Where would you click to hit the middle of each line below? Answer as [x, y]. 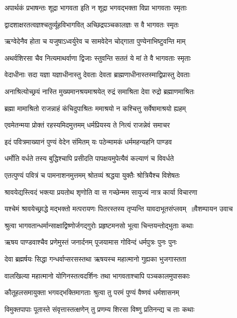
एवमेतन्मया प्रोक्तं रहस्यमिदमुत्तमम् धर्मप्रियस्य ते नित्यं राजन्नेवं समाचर [87, 125]
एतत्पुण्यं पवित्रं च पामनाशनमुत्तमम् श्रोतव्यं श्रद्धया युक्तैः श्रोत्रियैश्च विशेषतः [92, 175]
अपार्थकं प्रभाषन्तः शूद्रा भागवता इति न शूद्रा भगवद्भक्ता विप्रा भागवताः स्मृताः [96, 7]
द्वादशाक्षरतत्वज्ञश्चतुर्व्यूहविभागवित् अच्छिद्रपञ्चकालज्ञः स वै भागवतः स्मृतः [92, 24]
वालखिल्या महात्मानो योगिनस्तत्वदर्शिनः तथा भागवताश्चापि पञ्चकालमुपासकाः [97, 275]
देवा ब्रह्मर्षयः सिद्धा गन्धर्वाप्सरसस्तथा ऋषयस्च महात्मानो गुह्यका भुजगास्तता [95, 258]
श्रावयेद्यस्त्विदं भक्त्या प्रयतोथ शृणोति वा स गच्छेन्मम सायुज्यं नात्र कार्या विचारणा [101, 192]
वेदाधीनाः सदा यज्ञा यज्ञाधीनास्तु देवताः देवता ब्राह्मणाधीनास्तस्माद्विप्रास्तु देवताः [98, 75]
